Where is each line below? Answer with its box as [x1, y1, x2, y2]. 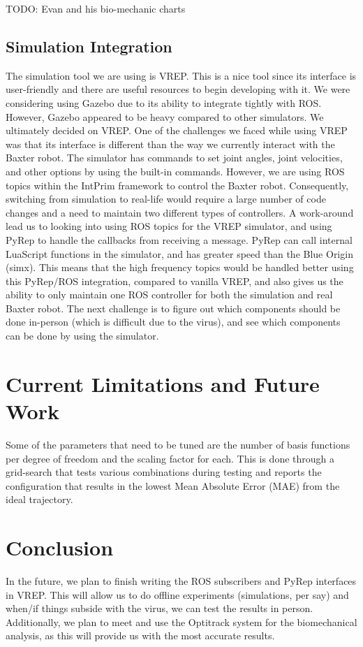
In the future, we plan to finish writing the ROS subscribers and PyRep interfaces [6, 574, 357, 588]
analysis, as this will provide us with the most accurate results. [6, 628, 275, 643]
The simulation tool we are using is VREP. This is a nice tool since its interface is [6, 68, 357, 82]
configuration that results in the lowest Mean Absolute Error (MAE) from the [6, 478, 340, 493]
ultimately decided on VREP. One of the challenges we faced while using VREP [6, 123, 348, 138]
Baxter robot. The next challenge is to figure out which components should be [6, 300, 341, 315]
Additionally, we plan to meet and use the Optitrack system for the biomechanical [6, 614, 357, 629]
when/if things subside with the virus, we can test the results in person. [6, 601, 313, 616]
